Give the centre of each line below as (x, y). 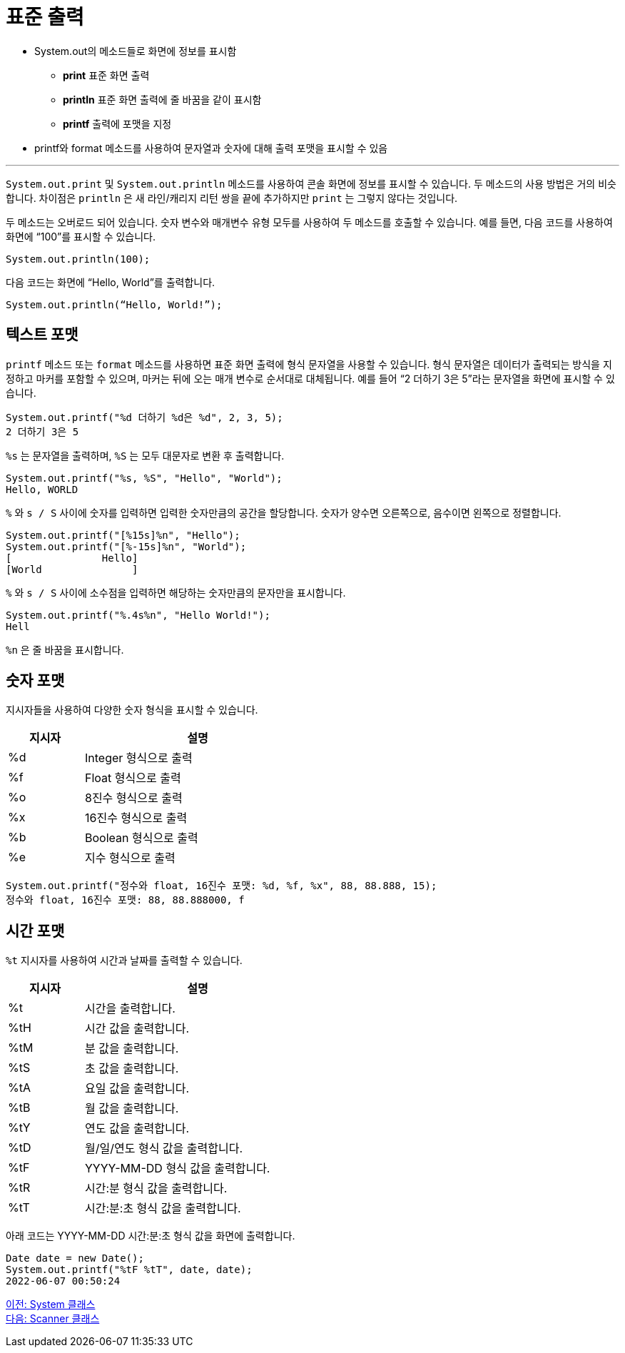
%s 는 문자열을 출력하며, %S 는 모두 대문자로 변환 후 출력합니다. (145, 455)
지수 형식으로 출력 (130, 858)
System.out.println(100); (78, 259)
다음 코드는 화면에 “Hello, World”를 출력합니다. (111, 282)
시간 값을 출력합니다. (137, 1029)
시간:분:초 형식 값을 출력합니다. (163, 1208)
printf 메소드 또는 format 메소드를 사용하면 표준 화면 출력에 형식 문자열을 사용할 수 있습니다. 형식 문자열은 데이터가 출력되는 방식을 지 (309, 364)
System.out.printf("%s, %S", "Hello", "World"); (144, 478)
